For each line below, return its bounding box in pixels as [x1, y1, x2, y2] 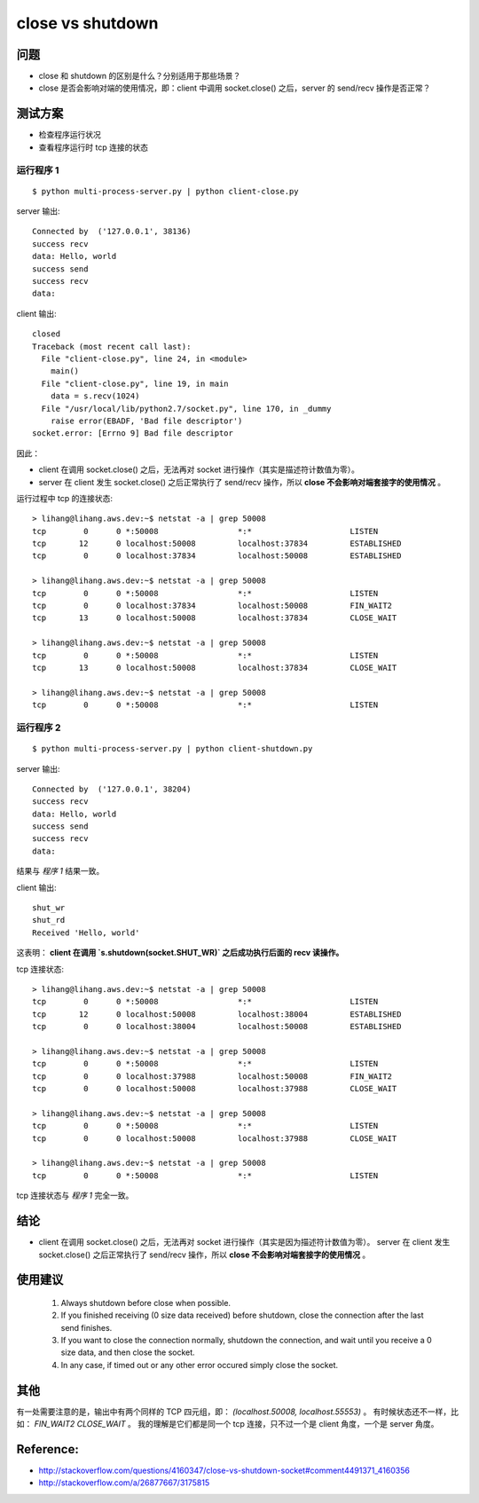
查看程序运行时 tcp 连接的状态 [38, 142, 148, 153]
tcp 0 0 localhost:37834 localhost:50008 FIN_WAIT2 [32, 601, 393, 611]
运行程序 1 [16, 164, 59, 177]
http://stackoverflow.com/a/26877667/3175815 [38, 1477, 210, 1488]
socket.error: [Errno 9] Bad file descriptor [32, 429, 234, 438]
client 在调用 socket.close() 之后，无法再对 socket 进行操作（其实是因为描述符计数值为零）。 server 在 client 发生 [38, 1237, 451, 1247]
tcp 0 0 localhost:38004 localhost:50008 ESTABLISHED [32, 1021, 402, 1032]
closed [32, 329, 61, 339]
